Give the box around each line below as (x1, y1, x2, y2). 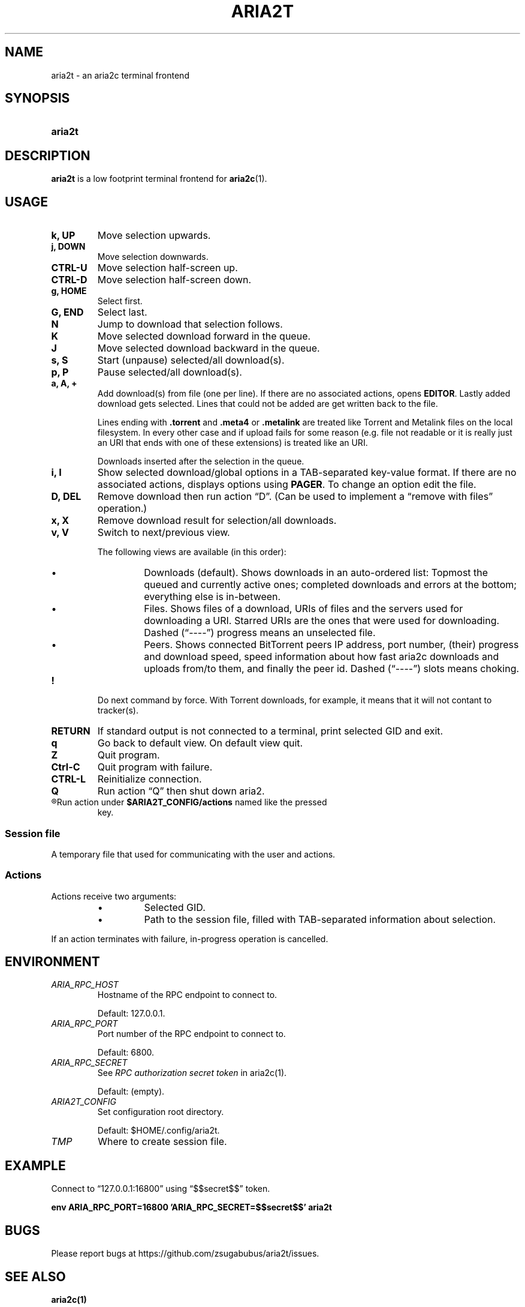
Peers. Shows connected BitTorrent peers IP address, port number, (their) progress (144, 638, 519, 651)
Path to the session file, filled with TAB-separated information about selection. (144, 913, 496, 925)
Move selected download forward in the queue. (97, 330, 311, 343)
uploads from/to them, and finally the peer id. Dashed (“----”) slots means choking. (144, 663, 520, 675)
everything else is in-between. (144, 590, 281, 603)
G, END (51, 306, 84, 319)
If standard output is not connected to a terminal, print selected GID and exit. (97, 725, 443, 738)
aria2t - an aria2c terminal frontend (51, 70, 189, 80)
